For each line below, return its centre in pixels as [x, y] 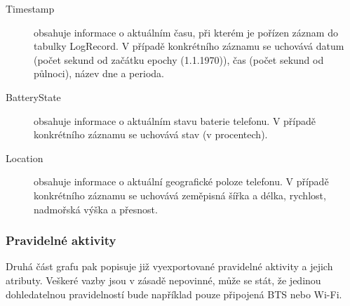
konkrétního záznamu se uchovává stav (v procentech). [151, 134]
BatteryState [33, 97]
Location [25, 158]
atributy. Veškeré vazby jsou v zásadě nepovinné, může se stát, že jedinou [163, 280]
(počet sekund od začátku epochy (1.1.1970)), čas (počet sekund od [179, 59]
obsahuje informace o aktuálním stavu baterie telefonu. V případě [175, 120]
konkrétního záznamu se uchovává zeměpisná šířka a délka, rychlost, [180, 195]
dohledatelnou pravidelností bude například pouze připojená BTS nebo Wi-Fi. [174, 294]
